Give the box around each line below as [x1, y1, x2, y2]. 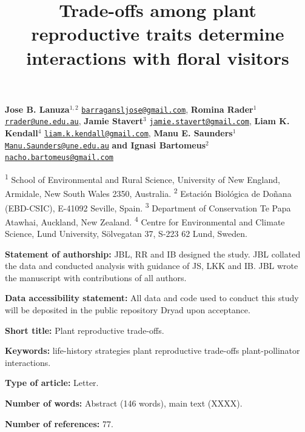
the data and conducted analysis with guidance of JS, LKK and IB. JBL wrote [5, 259, 298, 272]
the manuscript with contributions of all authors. [5, 271, 187, 284]
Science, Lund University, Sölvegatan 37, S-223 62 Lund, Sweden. [5, 227, 247, 240]
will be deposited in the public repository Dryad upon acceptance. [5, 304, 250, 316]
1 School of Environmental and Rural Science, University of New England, [5, 171, 280, 185]
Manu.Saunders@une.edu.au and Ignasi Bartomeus [5, 138, 206, 151]
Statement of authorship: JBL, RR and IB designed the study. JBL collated [5, 247, 301, 260]
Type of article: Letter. [5, 376, 99, 389]
